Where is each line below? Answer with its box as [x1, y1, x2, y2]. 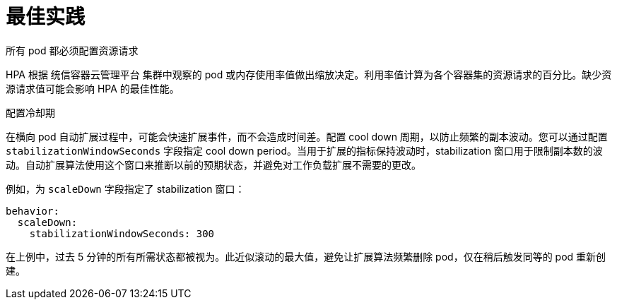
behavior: [6, 205, 59, 217]
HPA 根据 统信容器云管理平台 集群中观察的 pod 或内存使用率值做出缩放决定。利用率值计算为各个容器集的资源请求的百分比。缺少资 [6, 68, 612, 80]
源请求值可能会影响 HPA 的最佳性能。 [6, 82, 180, 95]
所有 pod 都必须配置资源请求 [6, 44, 139, 56]
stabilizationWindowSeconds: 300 [29, 227, 215, 239]
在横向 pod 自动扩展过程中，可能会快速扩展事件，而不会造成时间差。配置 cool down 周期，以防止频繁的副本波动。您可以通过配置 [6, 130, 608, 143]
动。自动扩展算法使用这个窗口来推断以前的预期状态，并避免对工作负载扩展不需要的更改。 [6, 158, 421, 171]
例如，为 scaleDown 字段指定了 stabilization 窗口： [6, 182, 245, 195]
